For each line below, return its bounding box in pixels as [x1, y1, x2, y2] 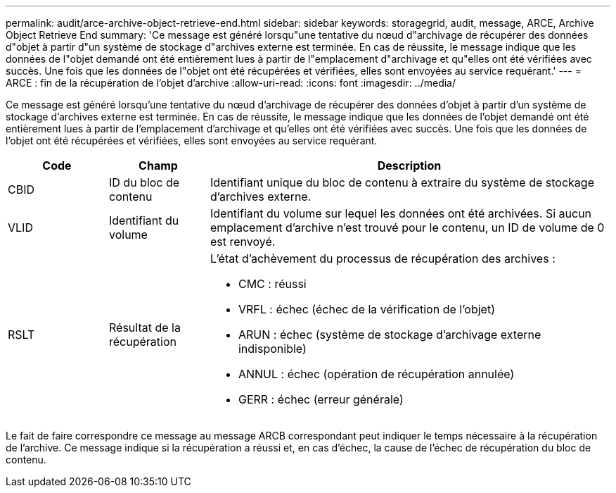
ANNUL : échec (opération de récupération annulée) [238, 367, 515, 381]
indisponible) [238, 342, 307, 356]
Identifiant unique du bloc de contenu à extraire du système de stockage [210, 175, 594, 189]
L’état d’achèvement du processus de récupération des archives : [210, 251, 556, 266]
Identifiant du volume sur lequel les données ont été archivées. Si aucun [210, 206, 592, 220]
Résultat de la [108, 320, 181, 335]
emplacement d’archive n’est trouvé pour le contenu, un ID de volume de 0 [210, 220, 605, 235]
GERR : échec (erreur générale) [238, 392, 404, 406]
